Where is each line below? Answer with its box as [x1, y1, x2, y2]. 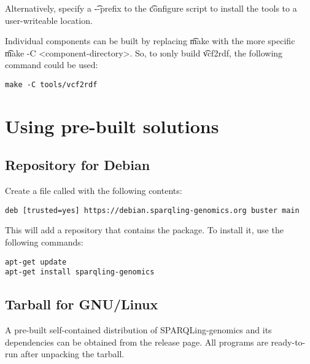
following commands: [5, 236, 83, 249]
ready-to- [271, 335, 306, 348]
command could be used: [5, 58, 98, 71]
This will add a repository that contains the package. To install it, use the [5, 223, 284, 236]
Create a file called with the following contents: [5, 184, 182, 197]
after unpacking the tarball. [20, 347, 125, 360]
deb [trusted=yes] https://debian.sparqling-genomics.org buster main [5, 206, 300, 215]
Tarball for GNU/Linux [5, 295, 158, 314]
